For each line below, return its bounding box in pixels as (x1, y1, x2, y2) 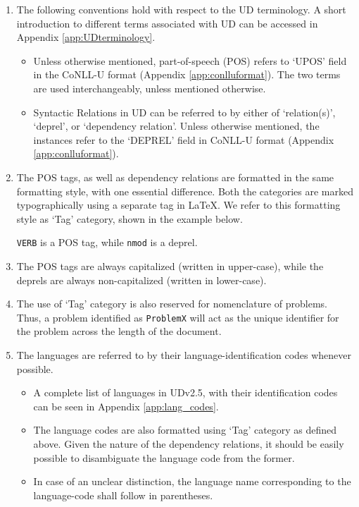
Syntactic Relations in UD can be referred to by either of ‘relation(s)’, (33, 104, 336, 119)
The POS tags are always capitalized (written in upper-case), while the (16, 258, 324, 273)
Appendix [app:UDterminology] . (16, 30, 156, 44)
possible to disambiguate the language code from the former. (33, 450, 295, 465)
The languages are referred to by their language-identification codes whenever (16, 348, 352, 362)
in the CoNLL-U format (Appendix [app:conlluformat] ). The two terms (33, 67, 341, 82)
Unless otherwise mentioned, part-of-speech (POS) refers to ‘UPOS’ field (33, 53, 347, 68)
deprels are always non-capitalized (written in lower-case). (16, 272, 267, 287)
